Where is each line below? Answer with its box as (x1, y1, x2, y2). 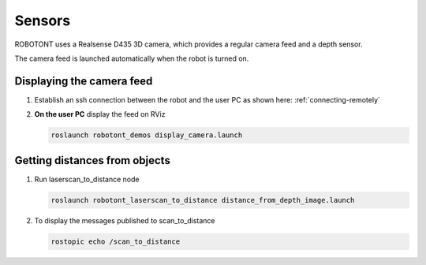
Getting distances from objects (14, 154, 171, 167)
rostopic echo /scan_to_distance (50, 237, 181, 246)
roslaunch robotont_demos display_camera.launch (50, 131, 243, 140)
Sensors (14, 12, 71, 29)
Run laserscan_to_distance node (34, 174, 140, 184)
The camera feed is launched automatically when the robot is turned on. (14, 54, 249, 63)
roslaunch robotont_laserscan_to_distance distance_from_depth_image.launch (50, 196, 355, 204)
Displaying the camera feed (14, 74, 153, 88)
